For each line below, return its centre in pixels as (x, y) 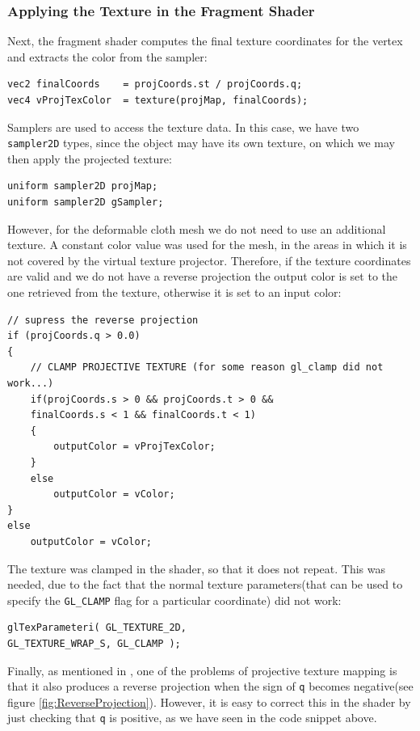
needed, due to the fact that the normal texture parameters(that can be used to (205, 584)
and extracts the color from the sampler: (107, 56)
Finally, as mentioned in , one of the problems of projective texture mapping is (202, 670)
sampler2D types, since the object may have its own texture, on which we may (201, 143)
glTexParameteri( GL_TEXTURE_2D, (97, 628)
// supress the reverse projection (103, 320)
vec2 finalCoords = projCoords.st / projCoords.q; (155, 85)
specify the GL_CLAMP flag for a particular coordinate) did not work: (174, 600)
